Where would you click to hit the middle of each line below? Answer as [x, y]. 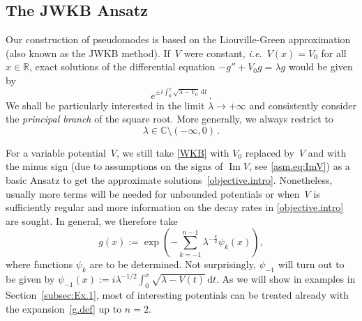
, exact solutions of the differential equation [122, 66]
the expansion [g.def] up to [64, 308]
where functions [39, 264]
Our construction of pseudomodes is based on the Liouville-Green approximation [178, 39]
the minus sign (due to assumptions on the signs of [114, 166]
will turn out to [311, 264]
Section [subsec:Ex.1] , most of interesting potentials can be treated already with [177, 294]
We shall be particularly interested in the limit [105, 105]
